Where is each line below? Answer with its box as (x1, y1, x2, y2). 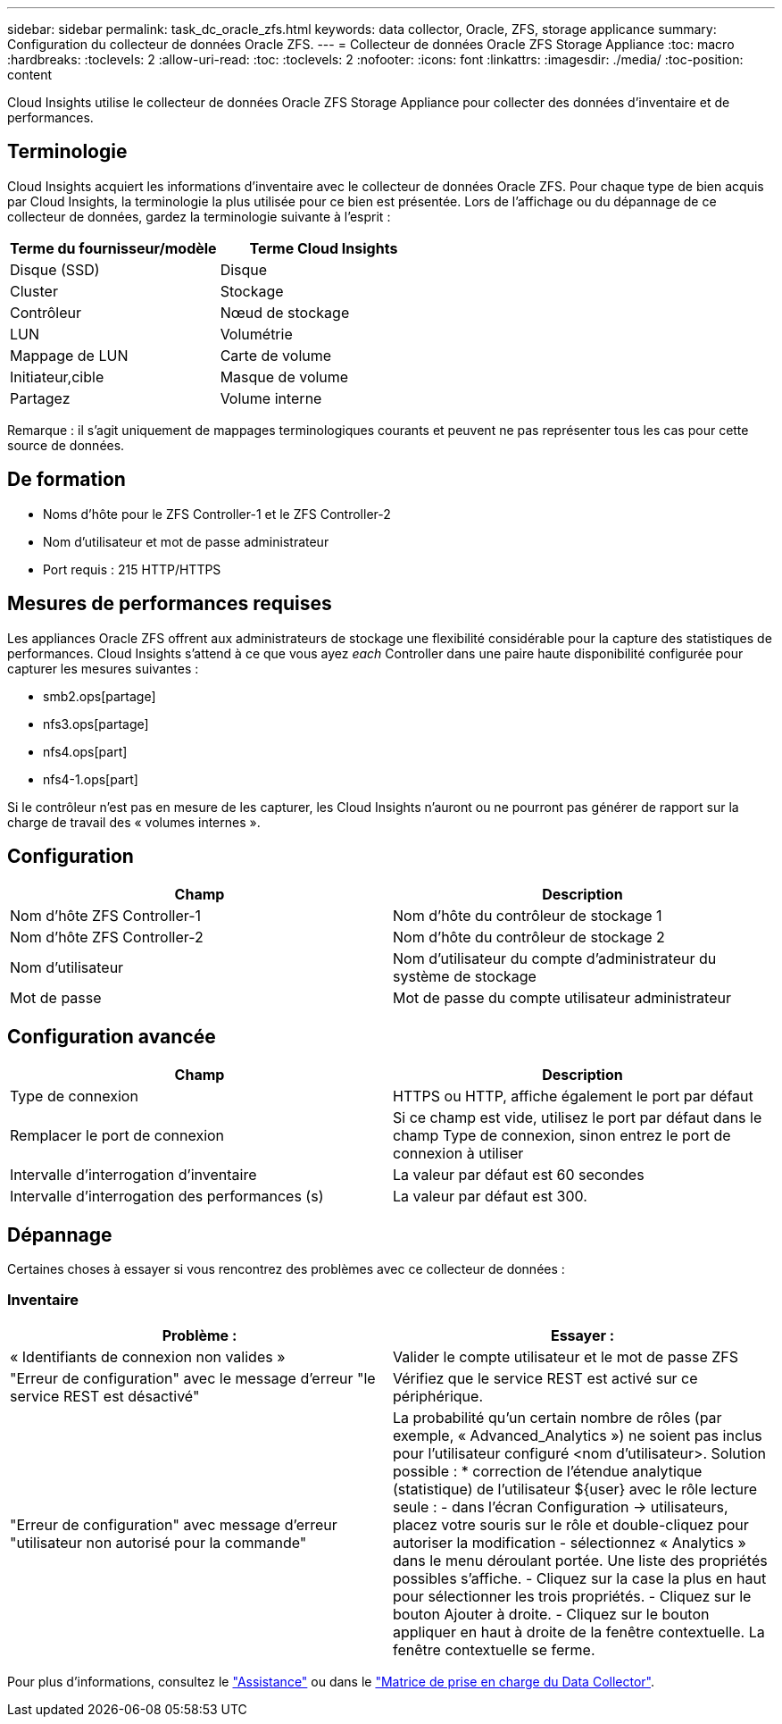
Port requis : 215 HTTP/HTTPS (43, 561, 221, 577)
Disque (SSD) (10, 260, 100, 279)
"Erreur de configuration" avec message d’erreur (10, 1515, 337, 1534)
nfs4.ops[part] (43, 743, 128, 759)
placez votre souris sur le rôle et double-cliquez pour (393, 1515, 749, 1534)
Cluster (10, 281, 58, 300)
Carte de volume (220, 346, 332, 364)
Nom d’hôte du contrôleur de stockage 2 (393, 928, 665, 947)
